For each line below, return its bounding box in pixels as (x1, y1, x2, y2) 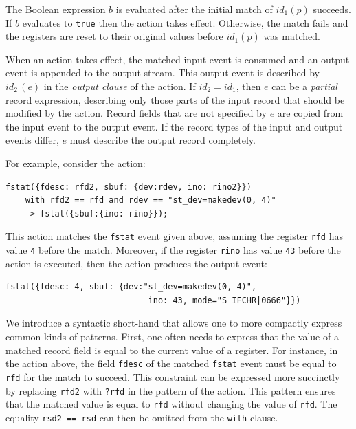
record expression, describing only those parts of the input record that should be (5, 92, 345, 107)
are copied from (277, 106, 344, 120)
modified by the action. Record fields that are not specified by (5, 106, 267, 120)
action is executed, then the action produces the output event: (5, 256, 267, 270)
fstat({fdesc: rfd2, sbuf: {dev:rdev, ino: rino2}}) (5, 181, 252, 192)
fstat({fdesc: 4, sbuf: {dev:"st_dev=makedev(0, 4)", (5, 282, 257, 292)
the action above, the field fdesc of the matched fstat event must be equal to (5, 356, 337, 371)
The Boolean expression (5, 2, 106, 16)
